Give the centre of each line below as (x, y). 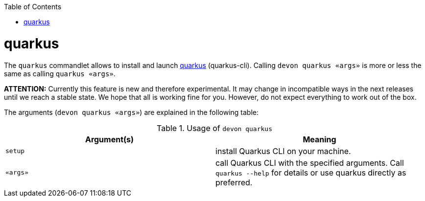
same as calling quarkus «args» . (60, 73)
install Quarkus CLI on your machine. (283, 151)
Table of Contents (33, 7)
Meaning (319, 139)
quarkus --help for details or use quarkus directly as (311, 172)
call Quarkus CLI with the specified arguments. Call (310, 163)
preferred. (234, 182)
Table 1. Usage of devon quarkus (214, 128)
